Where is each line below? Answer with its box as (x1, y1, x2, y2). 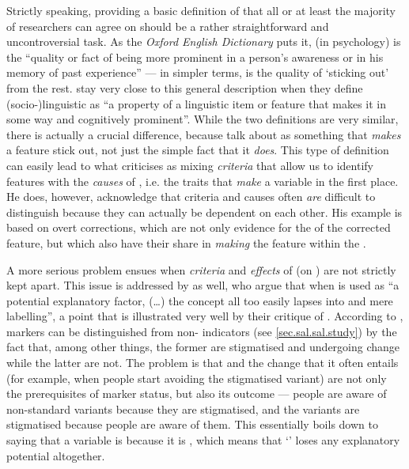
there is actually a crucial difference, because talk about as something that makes (6, 126, 401, 142)
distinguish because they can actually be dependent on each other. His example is (6, 203, 403, 220)
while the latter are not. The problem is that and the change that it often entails (6, 354, 399, 371)
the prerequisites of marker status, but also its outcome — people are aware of (6, 385, 387, 402)
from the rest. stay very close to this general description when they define (6, 79, 363, 96)
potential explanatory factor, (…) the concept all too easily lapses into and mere (6, 292, 393, 308)
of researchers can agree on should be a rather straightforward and (6, 17, 329, 34)
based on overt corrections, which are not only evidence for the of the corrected (6, 219, 391, 236)
